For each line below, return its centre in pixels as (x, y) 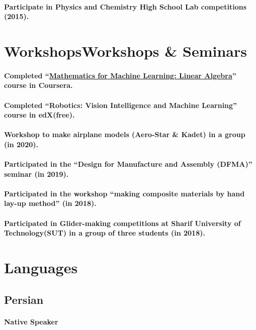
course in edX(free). (39, 115)
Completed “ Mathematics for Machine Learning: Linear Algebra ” (120, 75)
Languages (41, 267)
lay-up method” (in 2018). (50, 203)
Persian (24, 299)
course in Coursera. (38, 85)
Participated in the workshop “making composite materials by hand (124, 193)
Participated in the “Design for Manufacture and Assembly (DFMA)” (128, 164)
